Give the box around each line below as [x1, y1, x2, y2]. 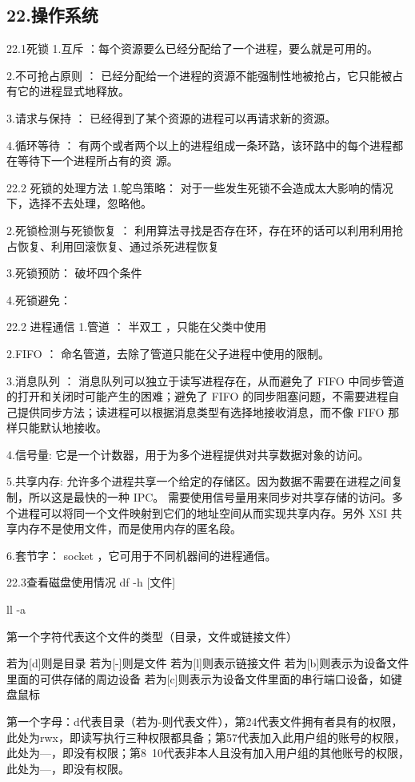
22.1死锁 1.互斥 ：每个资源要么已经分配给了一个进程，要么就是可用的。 [6, 40, 379, 57]
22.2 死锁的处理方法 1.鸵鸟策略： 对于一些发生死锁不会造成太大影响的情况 [6, 179, 393, 195]
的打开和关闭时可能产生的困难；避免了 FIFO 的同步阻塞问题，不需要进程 [6, 388, 389, 405]
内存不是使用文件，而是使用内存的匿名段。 [17, 520, 241, 537]
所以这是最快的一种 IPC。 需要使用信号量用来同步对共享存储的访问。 [28, 489, 393, 506]
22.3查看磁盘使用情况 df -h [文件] [6, 574, 176, 591]
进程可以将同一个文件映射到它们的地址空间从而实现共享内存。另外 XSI [17, 504, 387, 521]
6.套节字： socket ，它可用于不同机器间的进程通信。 [6, 546, 277, 563]
